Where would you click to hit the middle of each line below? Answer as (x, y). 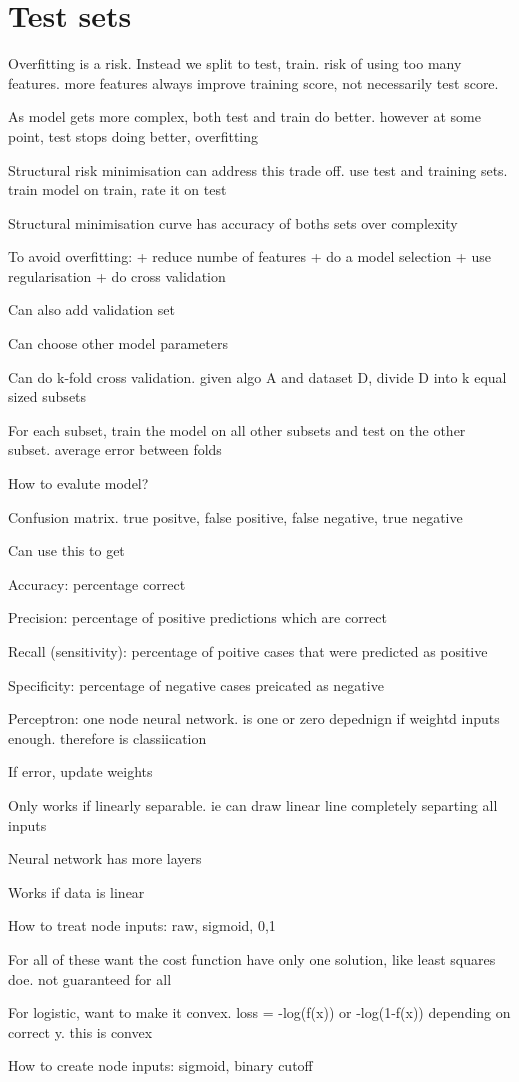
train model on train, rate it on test (117, 189)
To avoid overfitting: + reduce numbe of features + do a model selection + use (249, 256)
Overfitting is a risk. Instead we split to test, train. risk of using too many (235, 63)
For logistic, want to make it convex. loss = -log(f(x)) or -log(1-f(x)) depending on (259, 1012)
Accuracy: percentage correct (97, 583)
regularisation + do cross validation (117, 275)
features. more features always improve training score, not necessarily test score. (253, 82)
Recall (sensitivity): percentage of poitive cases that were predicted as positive (248, 651)
